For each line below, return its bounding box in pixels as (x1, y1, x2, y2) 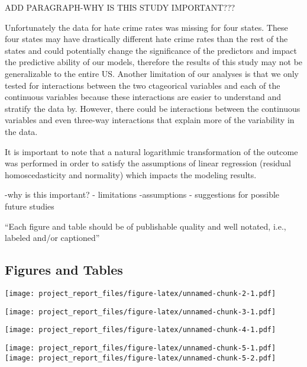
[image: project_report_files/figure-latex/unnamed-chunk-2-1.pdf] (5, 289, 276, 298)
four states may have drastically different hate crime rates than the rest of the (5, 33, 288, 45)
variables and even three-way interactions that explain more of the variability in (5, 114, 295, 126)
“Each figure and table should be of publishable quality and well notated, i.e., (5, 220, 286, 232)
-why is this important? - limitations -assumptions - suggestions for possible (5, 188, 280, 201)
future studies (5, 199, 54, 212)
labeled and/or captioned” (5, 231, 100, 244)
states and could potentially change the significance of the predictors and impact (5, 44, 297, 56)
